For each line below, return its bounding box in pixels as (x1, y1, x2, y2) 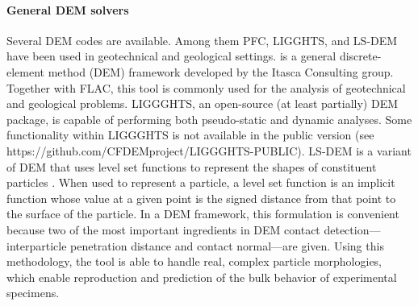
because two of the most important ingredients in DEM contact (6, 221, 320, 238)
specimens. (6, 284, 60, 301)
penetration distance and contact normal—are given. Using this (70, 237, 384, 254)
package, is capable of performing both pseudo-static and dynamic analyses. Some (6, 110, 412, 127)
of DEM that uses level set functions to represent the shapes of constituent (6, 158, 377, 175)
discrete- (339, 48, 382, 64)
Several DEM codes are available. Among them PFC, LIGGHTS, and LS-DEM (6, 31, 398, 48)
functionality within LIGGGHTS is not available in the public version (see (6, 126, 374, 143)
